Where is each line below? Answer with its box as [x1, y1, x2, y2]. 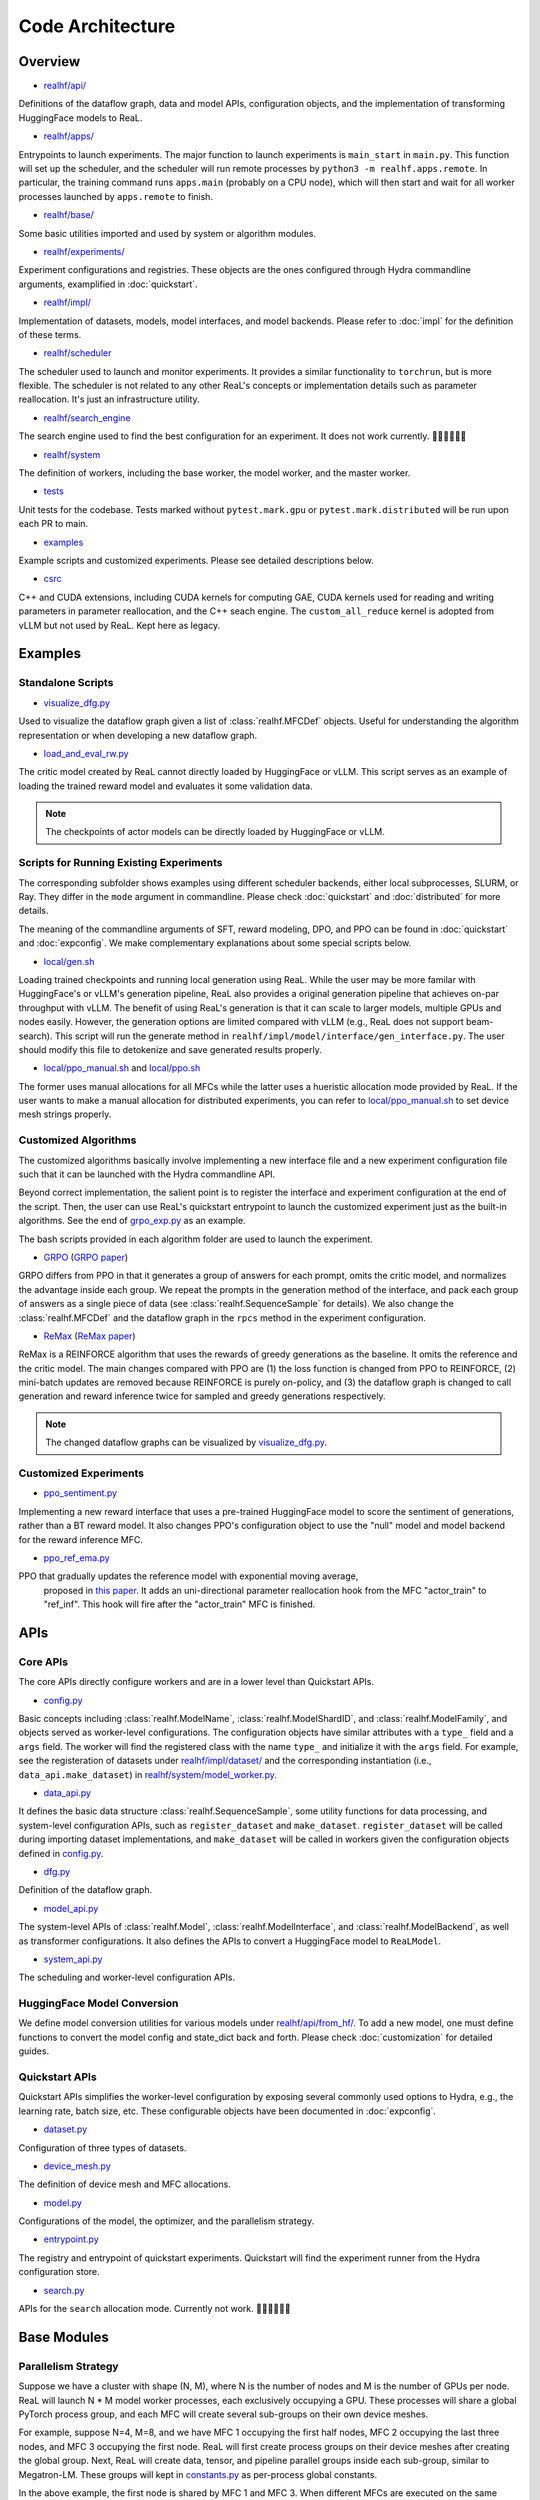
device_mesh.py [43, 2160, 112, 2172]
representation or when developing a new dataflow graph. [18, 729, 258, 741]
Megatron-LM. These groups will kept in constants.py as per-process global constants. [18, 2468, 378, 2480]
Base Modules [18, 2328, 110, 2345]
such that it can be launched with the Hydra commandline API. [18, 1168, 276, 1180]
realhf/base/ [43, 209, 94, 221]
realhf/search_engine [43, 411, 131, 424]
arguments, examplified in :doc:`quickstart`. [18, 278, 199, 290]
